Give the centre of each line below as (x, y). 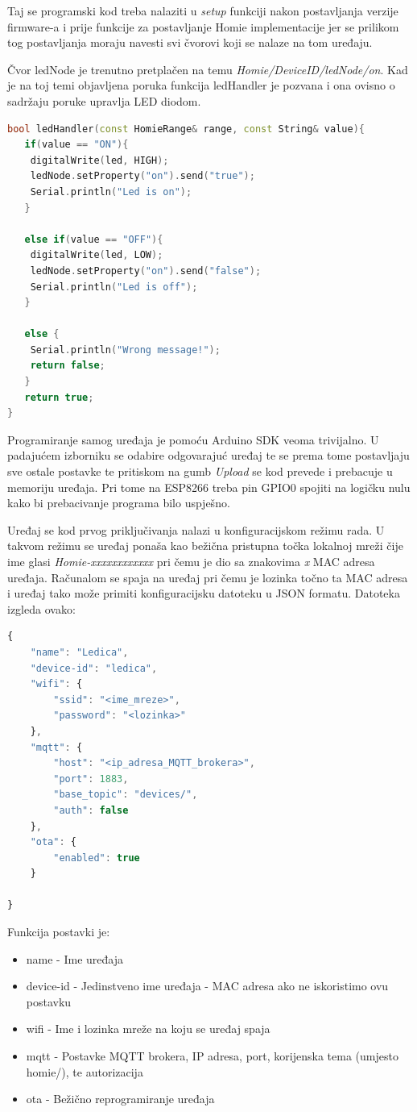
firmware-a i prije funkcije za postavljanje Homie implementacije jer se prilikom (203, 26)
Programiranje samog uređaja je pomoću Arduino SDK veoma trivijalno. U (193, 439)
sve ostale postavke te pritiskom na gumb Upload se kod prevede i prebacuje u (200, 471)
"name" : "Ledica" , (79, 652)
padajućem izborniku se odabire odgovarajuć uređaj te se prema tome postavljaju (208, 455)
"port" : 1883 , (91, 779)
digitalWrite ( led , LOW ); (97, 255)
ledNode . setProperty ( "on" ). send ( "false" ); (146, 271)
